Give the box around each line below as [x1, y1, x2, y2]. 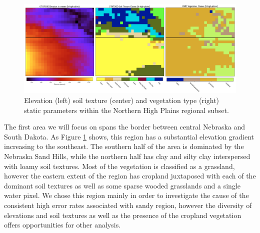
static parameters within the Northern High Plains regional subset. [24, 104, 229, 115]
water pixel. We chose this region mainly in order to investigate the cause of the [4, 190, 249, 200]
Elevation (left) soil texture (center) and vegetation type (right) [24, 95, 219, 105]
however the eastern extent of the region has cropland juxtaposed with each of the [4, 170, 256, 181]
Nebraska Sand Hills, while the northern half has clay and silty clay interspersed [4, 151, 250, 161]
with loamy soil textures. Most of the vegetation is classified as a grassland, [4, 160, 235, 171]
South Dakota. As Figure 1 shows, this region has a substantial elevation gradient [4, 131, 254, 141]
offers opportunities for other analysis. [4, 219, 121, 230]
